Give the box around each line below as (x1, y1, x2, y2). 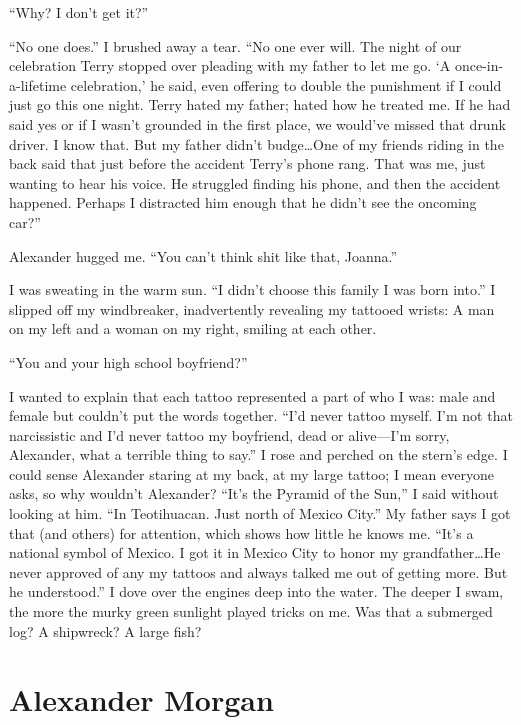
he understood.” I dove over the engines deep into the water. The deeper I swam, (9, 581, 504, 602)
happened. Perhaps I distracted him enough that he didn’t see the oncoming (9, 192, 477, 213)
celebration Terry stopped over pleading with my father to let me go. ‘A (9, 55, 451, 76)
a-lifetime (9, 74, 67, 95)
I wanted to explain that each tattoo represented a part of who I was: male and (9, 385, 496, 406)
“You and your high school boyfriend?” (9, 351, 248, 372)
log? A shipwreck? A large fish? (9, 620, 202, 641)
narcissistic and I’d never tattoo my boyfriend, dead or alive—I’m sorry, (9, 424, 450, 445)
